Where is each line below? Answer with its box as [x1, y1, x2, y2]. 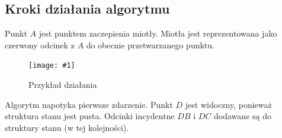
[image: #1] [28, 61, 75, 70]
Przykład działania [28, 78, 97, 91]
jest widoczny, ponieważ [185, 98, 272, 110]
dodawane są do [214, 110, 271, 122]
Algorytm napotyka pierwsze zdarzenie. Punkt [5, 98, 173, 110]
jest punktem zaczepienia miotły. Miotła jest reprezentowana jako [39, 27, 277, 40]
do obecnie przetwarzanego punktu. [86, 38, 214, 51]
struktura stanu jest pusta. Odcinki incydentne [5, 110, 175, 122]
